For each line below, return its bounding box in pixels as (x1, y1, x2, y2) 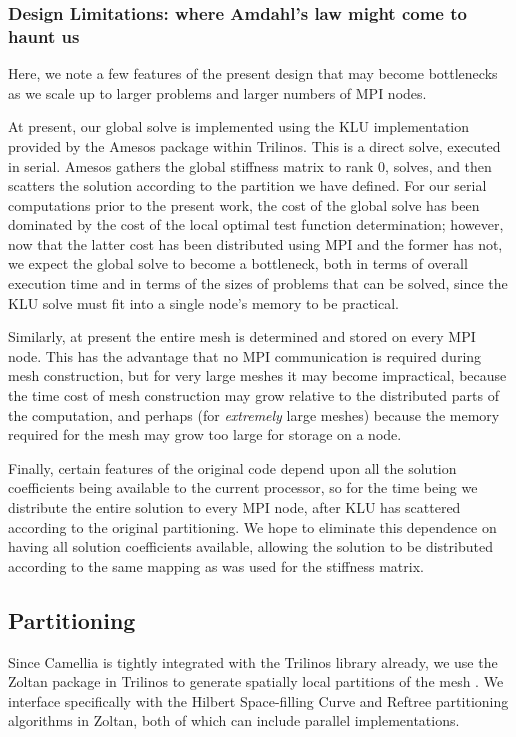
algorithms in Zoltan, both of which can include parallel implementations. (8, 710, 460, 731)
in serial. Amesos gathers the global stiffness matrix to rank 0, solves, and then (8, 155, 492, 176)
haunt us (8, 23, 80, 48)
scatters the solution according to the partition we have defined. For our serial (8, 175, 487, 196)
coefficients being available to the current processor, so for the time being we (8, 477, 478, 498)
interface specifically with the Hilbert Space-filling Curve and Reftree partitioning (8, 690, 509, 711)
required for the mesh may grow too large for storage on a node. (8, 424, 402, 445)
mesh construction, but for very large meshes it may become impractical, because (8, 365, 507, 386)
